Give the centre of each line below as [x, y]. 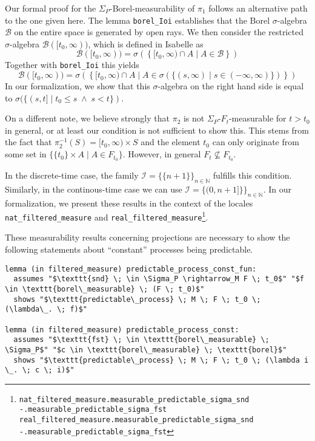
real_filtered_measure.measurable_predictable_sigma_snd [136, 420]
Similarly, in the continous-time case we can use [94, 189]
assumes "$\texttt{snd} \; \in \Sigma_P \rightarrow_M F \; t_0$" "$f [159, 279]
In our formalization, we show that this [78, 86]
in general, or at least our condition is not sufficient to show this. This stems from [157, 130]
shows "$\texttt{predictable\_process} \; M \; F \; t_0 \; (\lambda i [161, 360]
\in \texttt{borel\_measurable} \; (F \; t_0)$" [105, 289]
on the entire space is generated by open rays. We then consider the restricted [159, 32]
